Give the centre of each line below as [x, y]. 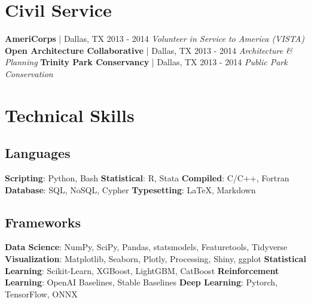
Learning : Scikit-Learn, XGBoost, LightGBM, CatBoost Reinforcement [142, 270]
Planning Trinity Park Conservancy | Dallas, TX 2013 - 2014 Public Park [146, 62]
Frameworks [43, 222]
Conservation [29, 73]
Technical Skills [70, 115]
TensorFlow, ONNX [41, 294]
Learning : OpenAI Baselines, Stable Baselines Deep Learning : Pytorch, [141, 282]
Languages [38, 153]
